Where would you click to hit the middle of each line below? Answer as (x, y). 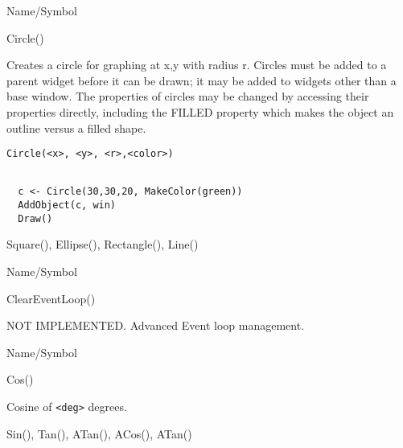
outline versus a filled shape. (76, 127)
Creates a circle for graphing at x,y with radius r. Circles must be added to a (197, 65)
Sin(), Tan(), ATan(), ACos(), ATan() (99, 433)
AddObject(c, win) (67, 206)
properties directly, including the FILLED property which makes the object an (200, 111)
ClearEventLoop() (51, 298)
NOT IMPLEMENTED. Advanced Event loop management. (156, 325)
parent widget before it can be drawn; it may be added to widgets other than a (201, 80)
